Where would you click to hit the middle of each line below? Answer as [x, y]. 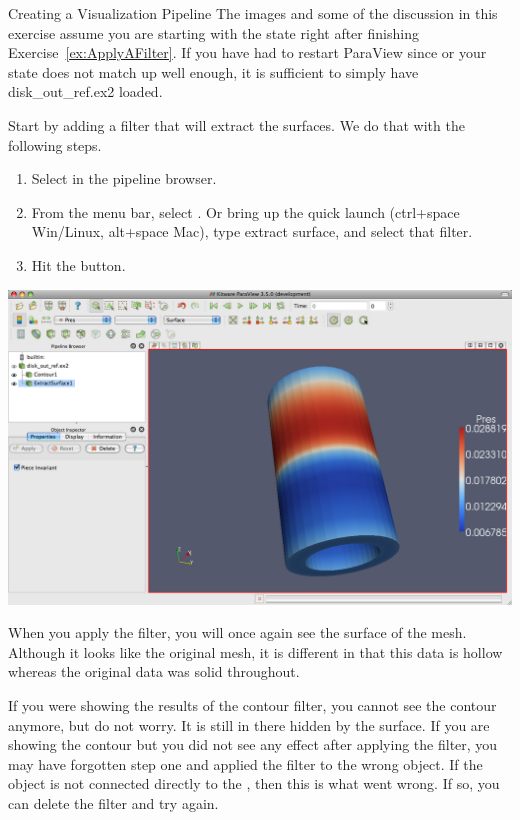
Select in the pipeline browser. [124, 178]
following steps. [55, 144]
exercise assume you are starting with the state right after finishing [213, 32]
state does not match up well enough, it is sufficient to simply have [213, 71]
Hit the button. [78, 264]
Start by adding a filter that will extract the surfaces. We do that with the [236, 124]
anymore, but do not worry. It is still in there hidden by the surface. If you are [249, 724]
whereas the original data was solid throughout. [154, 671]
